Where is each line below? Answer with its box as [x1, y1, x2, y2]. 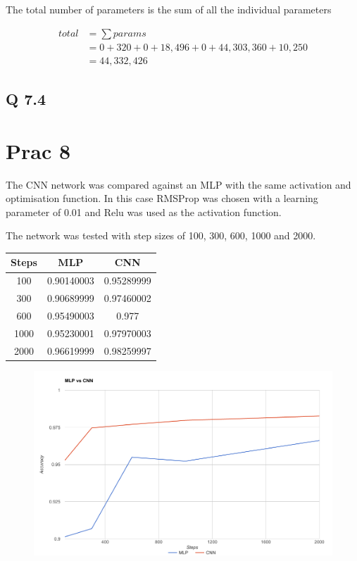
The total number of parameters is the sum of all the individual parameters [6, 2, 332, 16]
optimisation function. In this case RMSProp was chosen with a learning [6, 191, 318, 206]
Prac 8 [6, 136, 71, 165]
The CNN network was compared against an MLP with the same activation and [6, 177, 351, 191]
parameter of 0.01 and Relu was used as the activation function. [6, 204, 282, 219]
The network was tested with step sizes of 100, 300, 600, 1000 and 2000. [6, 228, 316, 243]
